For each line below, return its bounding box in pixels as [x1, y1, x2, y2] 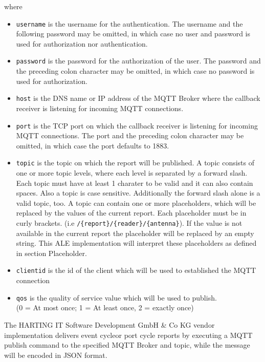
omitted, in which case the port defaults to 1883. [16, 140, 169, 151]
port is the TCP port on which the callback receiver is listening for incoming [16, 120, 258, 131]
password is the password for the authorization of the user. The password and [16, 55, 261, 66]
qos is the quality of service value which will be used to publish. [16, 292, 217, 303]
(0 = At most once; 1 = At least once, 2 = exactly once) [16, 302, 194, 313]
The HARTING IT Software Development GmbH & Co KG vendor [4, 319, 215, 330]
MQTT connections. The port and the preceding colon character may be [16, 130, 244, 141]
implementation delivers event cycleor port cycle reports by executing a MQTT [4, 329, 253, 340]
